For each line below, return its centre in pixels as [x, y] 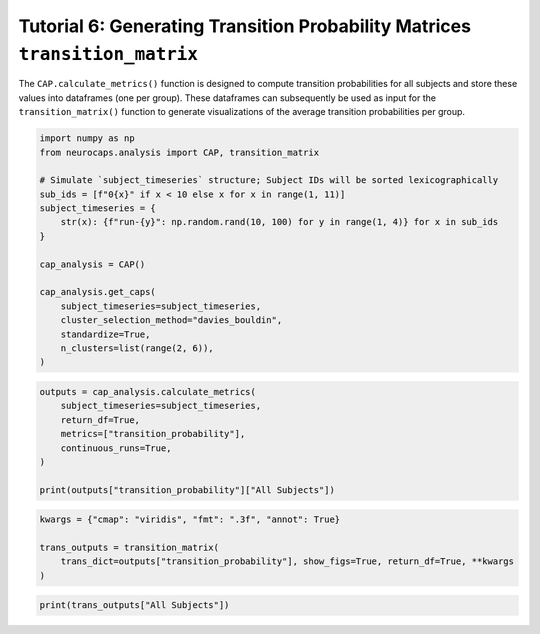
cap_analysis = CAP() [92, 264]
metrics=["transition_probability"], [153, 434]
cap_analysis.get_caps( [98, 292]
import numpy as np [87, 138]
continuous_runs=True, [116, 448]
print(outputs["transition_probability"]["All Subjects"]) [187, 489]
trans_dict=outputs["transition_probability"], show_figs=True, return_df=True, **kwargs [287, 561]
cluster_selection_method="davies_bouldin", [171, 320]
